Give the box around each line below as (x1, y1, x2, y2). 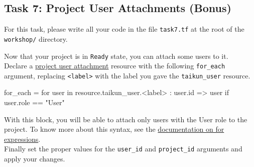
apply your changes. (4, 153, 65, 164)
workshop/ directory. (4, 33, 68, 44)
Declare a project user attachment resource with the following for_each (4, 60, 225, 71)
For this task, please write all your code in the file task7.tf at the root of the (4, 24, 244, 34)
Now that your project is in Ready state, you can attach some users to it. (4, 50, 228, 61)
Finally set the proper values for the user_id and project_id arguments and (4, 143, 242, 154)
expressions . (4, 133, 41, 144)
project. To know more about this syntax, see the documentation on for (4, 124, 224, 134)
